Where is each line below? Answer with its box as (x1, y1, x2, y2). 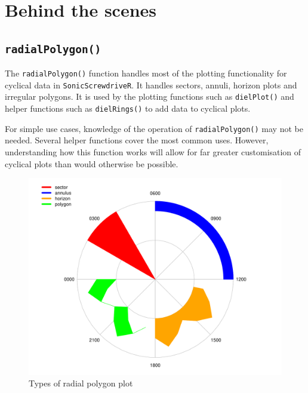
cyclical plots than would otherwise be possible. (5, 157, 178, 170)
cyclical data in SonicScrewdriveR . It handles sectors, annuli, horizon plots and (5, 78, 297, 91)
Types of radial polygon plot (29, 377, 133, 389)
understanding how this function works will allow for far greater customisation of (5, 146, 301, 158)
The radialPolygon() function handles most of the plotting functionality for (5, 67, 287, 79)
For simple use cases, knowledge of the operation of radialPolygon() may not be (5, 122, 303, 134)
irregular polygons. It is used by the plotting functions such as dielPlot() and (5, 90, 294, 103)
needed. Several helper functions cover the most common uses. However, (5, 134, 269, 146)
